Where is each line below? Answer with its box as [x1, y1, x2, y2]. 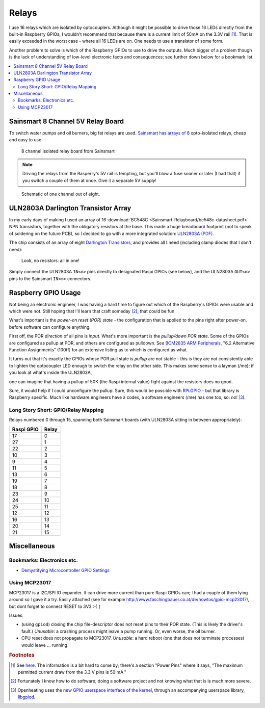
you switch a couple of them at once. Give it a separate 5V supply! [22, 177, 157, 184]
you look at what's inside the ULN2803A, [9, 369, 92, 375]
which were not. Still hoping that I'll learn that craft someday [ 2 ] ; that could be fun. [9, 308, 176, 314]
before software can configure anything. [9, 324, 91, 330]
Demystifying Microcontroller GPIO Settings [21, 567, 110, 573]
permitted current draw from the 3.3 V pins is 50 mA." [18, 669, 127, 675]
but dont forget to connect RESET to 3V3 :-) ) [9, 603, 101, 609]
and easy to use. [9, 137, 43, 143]
